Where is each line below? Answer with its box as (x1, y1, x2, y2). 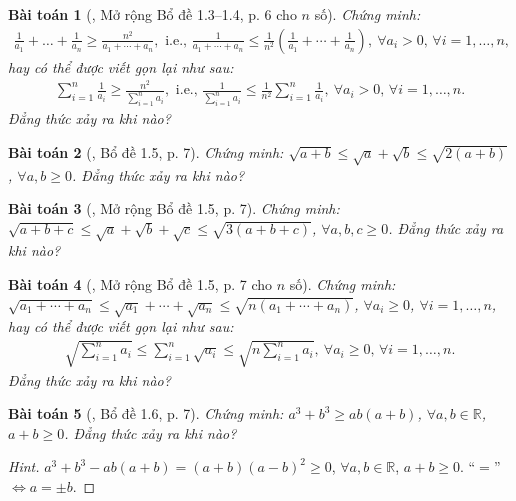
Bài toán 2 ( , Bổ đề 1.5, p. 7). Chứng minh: (8, 141, 284, 162)
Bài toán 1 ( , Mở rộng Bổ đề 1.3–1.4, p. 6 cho (8, 4, 297, 24)
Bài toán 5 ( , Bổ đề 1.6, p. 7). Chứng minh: (8, 403, 284, 424)
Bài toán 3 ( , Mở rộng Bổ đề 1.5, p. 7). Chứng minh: (8, 198, 340, 219)
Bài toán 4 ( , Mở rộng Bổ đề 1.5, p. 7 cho (8, 274, 272, 295)
